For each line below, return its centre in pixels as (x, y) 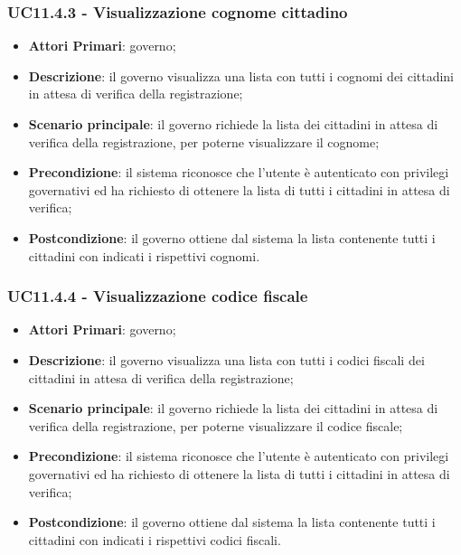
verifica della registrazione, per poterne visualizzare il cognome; (204, 141)
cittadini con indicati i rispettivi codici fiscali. (155, 539)
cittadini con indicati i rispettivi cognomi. (144, 255)
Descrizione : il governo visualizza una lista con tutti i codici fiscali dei (226, 359)
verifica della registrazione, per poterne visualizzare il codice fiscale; (216, 425)
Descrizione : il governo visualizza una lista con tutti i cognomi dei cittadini (241, 75)
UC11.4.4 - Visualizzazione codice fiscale (158, 296)
